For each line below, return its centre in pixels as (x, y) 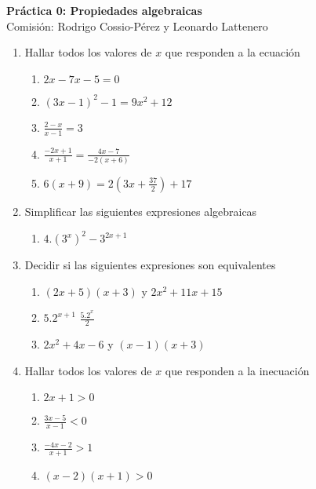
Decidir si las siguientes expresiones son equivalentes (150, 265)
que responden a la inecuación (237, 370)
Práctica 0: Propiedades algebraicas (104, 10)
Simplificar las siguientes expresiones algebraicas (141, 211)
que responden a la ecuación (232, 52)
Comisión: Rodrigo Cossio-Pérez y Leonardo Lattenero (137, 26)
